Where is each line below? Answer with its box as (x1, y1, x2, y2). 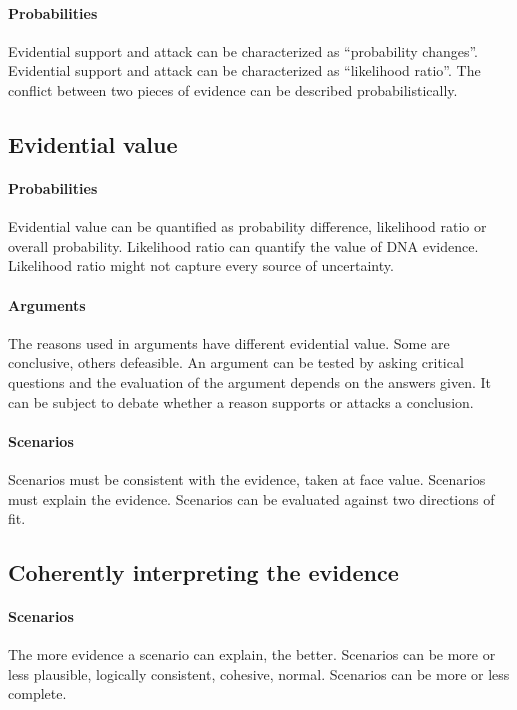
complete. (8, 683, 67, 704)
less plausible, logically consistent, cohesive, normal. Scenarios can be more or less (8, 663, 510, 684)
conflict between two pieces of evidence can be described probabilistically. (8, 79, 458, 100)
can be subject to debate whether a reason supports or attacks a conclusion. (8, 391, 474, 412)
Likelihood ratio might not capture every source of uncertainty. (8, 255, 394, 276)
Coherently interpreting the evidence (8, 557, 399, 588)
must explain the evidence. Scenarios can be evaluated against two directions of (8, 488, 495, 509)
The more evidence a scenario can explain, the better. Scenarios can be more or (8, 644, 496, 665)
